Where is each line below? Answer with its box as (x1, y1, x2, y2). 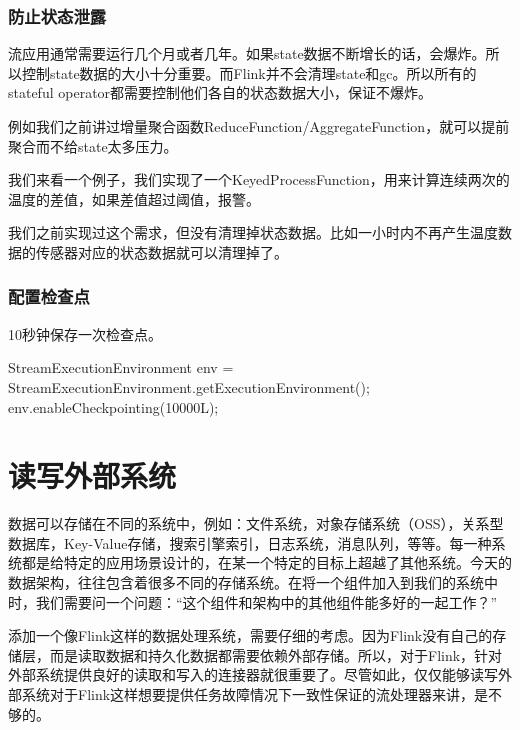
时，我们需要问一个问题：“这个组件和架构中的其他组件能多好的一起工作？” (8, 591, 498, 612)
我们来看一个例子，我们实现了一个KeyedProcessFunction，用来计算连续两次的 (8, 169, 510, 190)
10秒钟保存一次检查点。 (8, 323, 162, 344)
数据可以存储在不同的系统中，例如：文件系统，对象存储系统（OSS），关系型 (8, 513, 504, 534)
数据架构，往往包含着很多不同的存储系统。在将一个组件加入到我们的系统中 (8, 572, 498, 593)
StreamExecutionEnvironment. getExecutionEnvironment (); (8, 376, 370, 397)
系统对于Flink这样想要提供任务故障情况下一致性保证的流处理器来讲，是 (21, 684, 489, 705)
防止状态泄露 (8, 3, 107, 28)
